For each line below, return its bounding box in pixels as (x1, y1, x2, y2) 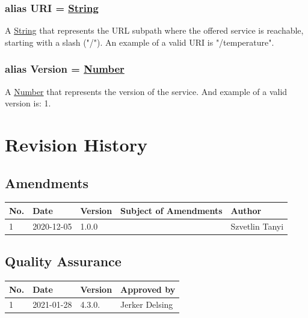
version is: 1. (5, 97, 51, 109)
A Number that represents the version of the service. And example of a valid (5, 85, 288, 97)
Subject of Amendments (120, 204, 223, 216)
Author (230, 204, 262, 216)
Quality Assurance (5, 252, 122, 271)
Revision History (5, 132, 147, 156)
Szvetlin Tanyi (230, 219, 284, 232)
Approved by (120, 283, 176, 295)
